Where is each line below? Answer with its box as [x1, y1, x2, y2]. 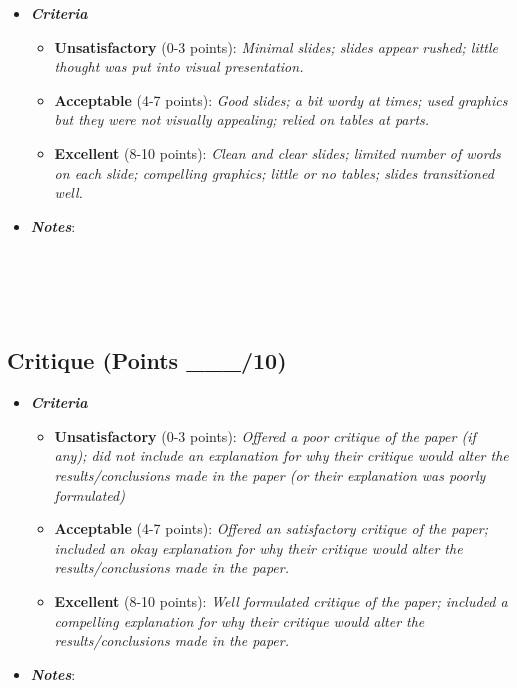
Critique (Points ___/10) [7, 345, 287, 376]
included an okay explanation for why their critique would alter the [54, 537, 463, 558]
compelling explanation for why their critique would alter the [54, 610, 425, 631]
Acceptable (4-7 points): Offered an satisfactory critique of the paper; [54, 518, 488, 539]
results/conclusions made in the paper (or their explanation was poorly [54, 464, 486, 485]
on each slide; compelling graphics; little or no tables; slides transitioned [54, 162, 494, 183]
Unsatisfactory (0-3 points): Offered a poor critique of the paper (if [54, 425, 476, 446]
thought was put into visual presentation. [54, 56, 304, 77]
